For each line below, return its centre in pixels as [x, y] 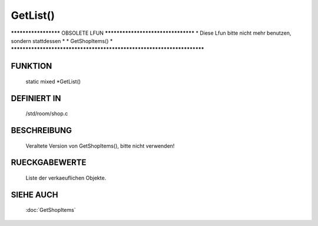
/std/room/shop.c [47, 114]
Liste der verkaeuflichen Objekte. [66, 178]
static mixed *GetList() [53, 81]
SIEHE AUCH [34, 195]
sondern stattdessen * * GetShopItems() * [62, 41]
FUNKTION [32, 66]
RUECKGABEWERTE [49, 163]
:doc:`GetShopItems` [51, 210]
